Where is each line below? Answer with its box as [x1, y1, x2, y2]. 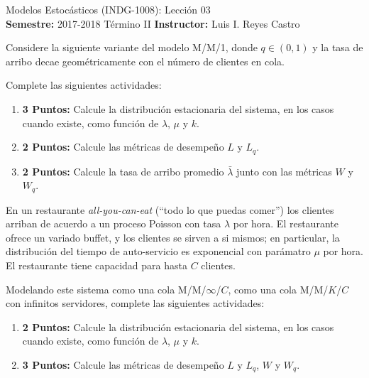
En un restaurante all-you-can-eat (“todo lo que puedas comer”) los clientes [6, 202, 334, 217]
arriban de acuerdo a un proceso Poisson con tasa [6, 216, 221, 231]
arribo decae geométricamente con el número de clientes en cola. [6, 53, 285, 68]
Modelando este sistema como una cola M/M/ [6, 281, 206, 296]
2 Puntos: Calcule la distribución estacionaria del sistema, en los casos [22, 319, 334, 334]
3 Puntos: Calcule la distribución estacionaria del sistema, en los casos [22, 101, 334, 116]
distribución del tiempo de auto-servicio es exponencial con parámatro [6, 244, 311, 259]
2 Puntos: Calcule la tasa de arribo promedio [22, 163, 224, 178]
